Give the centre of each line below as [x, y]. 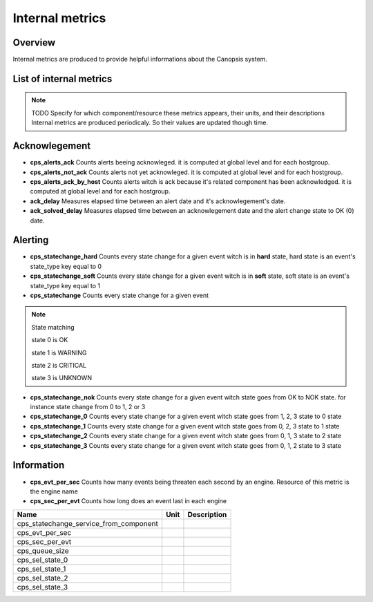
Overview [34, 43]
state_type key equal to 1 [65, 285]
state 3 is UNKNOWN [62, 378]
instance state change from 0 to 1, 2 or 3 [88, 407]
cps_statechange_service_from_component [87, 523]
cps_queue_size [43, 551]
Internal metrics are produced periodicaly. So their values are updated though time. [150, 123]
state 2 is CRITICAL [59, 365]
